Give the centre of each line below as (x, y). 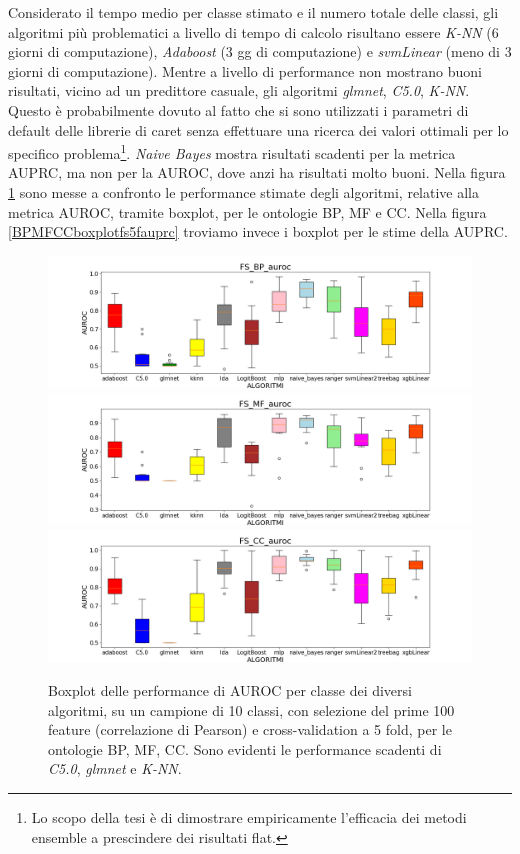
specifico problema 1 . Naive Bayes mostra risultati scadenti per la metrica (232, 151)
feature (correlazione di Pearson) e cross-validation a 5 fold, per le (250, 729)
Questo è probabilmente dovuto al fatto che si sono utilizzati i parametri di (238, 109)
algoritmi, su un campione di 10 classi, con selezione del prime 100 (251, 709)
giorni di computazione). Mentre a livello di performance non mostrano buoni (245, 70)
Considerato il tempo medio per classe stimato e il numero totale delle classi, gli (253, 12)
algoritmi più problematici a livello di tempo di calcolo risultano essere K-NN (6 (253, 31)
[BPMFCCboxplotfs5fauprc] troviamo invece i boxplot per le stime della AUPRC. (258, 231)
